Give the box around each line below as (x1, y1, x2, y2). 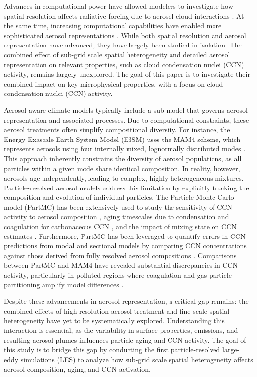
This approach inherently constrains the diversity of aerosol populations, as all (4, 153, 242, 163)
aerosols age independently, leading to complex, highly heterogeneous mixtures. (4, 173, 244, 183)
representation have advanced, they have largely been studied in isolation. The (4, 40, 242, 50)
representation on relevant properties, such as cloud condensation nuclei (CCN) (4, 59, 244, 69)
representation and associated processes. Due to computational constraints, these (4, 114, 249, 125)
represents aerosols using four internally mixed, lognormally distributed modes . (4, 143, 246, 154)
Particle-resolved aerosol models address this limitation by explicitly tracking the (4, 182, 249, 192)
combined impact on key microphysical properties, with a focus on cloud (4, 78, 223, 89)
